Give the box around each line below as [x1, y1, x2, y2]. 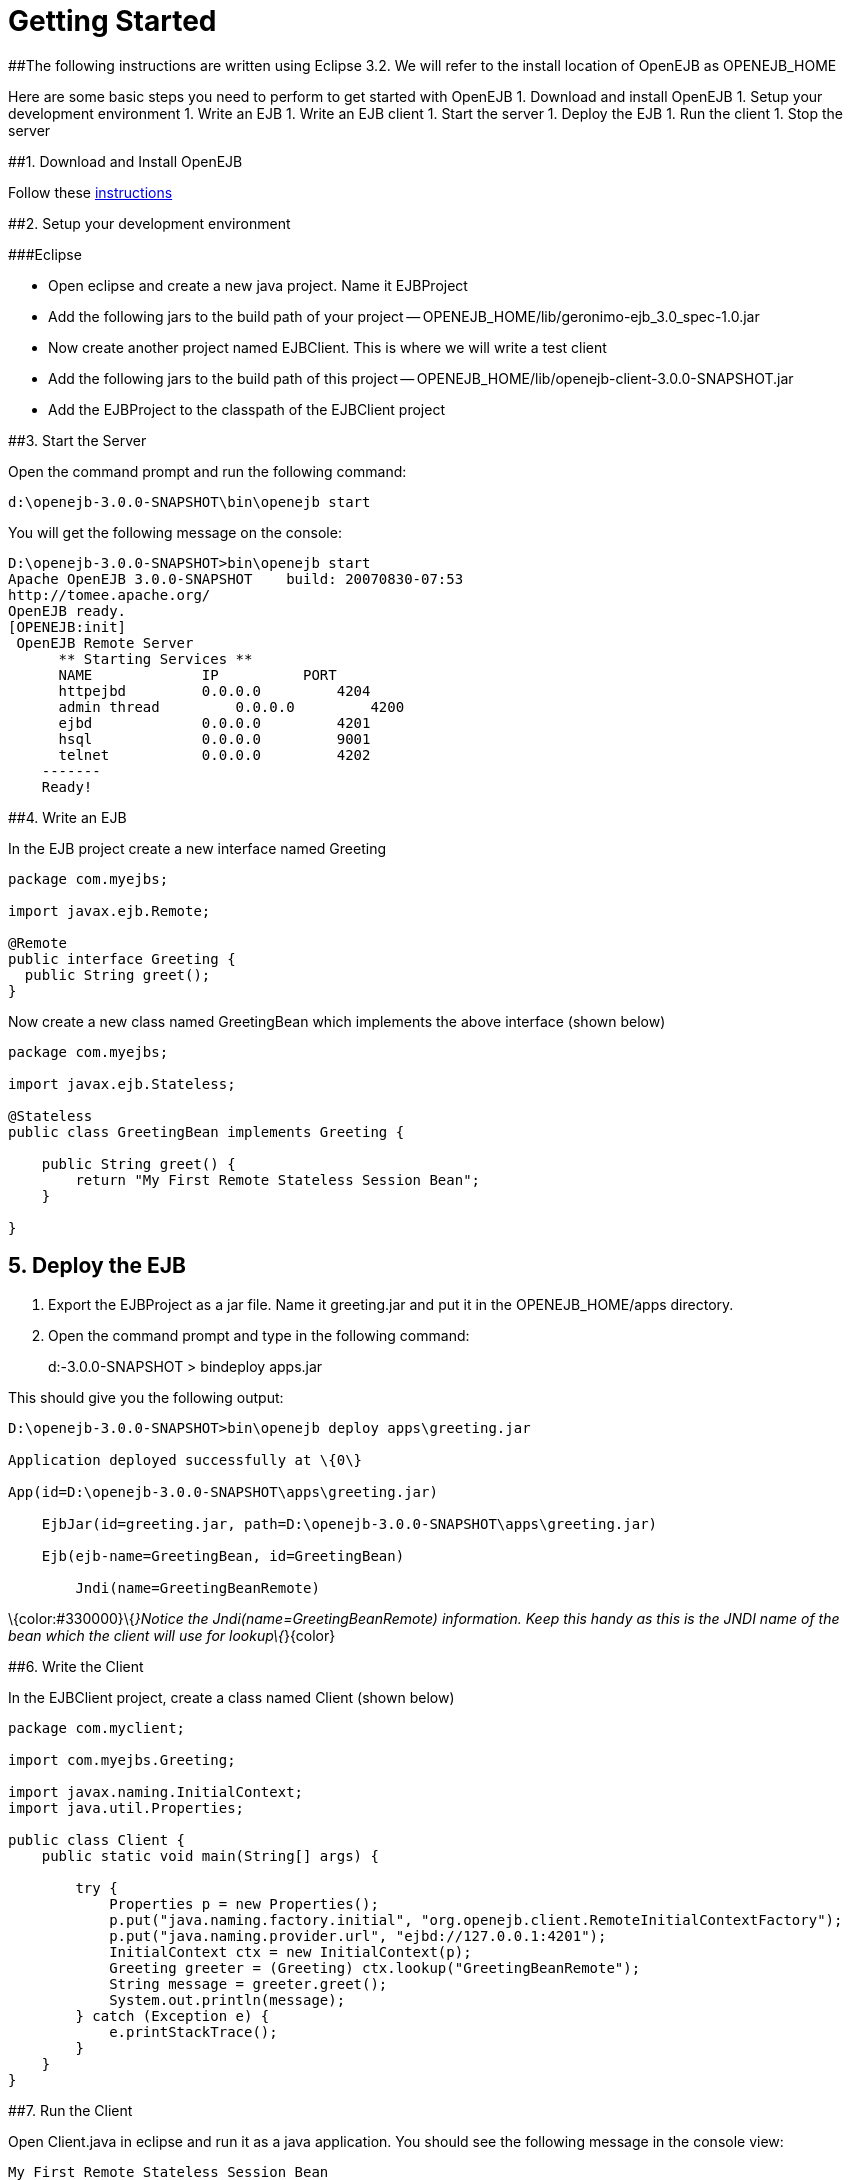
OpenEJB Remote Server [16, 634, 194, 651]
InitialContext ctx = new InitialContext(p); [109, 1943, 472, 1960]
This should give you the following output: [8, 1388, 284, 1406]
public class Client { [8, 1831, 186, 1848]
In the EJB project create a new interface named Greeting [8, 839, 386, 857]
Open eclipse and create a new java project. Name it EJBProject [48, 276, 468, 294]
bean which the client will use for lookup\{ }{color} [8, 1626, 336, 1644]
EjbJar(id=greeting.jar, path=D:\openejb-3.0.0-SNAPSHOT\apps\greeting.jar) [41, 1515, 658, 1532]
